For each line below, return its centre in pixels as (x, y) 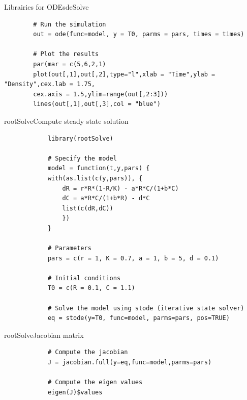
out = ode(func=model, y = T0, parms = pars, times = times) (139, 34)
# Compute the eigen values (95, 382)
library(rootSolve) (80, 138)
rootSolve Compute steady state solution (66, 121)
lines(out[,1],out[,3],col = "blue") (97, 104)
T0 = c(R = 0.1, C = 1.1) (91, 288)
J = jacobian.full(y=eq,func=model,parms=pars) (130, 362)
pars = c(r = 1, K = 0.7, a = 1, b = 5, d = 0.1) (133, 258)
